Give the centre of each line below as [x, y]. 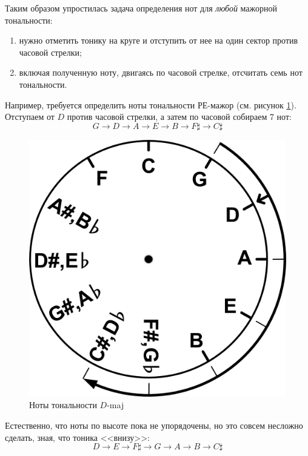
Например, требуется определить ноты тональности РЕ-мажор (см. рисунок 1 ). [151, 104]
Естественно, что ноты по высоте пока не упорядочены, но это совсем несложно [154, 425]
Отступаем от [30, 117]
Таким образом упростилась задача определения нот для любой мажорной [141, 8]
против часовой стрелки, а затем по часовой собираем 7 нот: [179, 117]
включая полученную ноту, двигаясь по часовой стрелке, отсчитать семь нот [161, 72]
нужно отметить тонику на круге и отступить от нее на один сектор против [159, 40]
